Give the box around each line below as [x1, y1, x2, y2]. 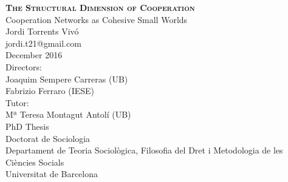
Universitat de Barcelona [5, 167, 98, 180]
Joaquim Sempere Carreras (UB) [5, 72, 128, 85]
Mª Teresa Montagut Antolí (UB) [5, 108, 131, 121]
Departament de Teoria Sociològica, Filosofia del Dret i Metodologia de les [5, 144, 283, 157]
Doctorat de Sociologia [5, 132, 91, 144]
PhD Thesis [5, 120, 49, 132]
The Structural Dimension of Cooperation [5, 1, 195, 13]
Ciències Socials [5, 155, 64, 168]
